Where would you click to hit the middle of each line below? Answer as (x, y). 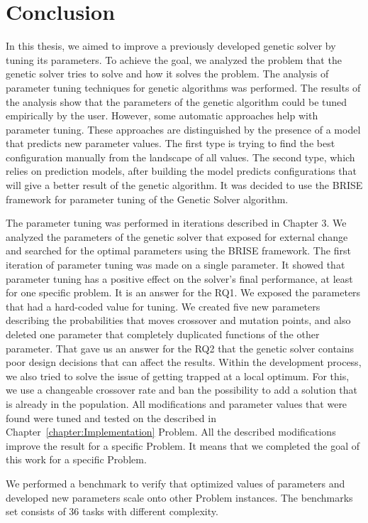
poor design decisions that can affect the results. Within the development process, (184, 362)
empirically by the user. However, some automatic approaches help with (162, 115)
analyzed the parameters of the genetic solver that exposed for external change (177, 236)
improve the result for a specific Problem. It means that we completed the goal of (183, 445)
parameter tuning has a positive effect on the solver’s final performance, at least (179, 278)
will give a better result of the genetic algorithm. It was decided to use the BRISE (184, 185)
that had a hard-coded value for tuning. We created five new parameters (163, 306)
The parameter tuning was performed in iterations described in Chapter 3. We (176, 223)
